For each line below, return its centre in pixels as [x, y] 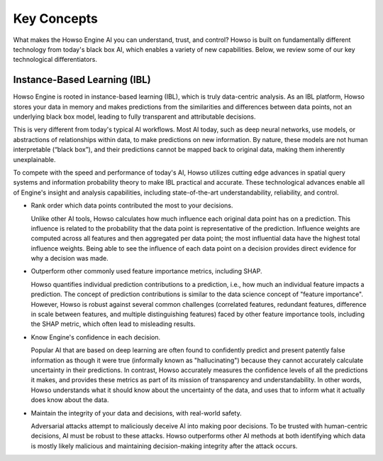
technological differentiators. [55, 60]
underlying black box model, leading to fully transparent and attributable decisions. [134, 116]
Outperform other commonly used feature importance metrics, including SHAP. [146, 271]
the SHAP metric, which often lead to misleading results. [113, 324]
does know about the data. [70, 400]
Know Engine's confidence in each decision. [96, 337]
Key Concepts [56, 18]
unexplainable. [34, 159]
